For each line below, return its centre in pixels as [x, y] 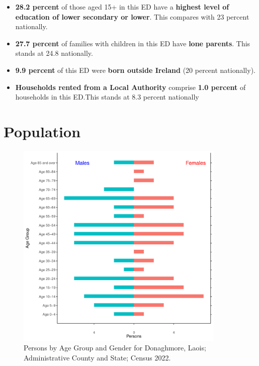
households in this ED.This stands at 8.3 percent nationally [107, 97]
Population [42, 131]
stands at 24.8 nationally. [54, 53]
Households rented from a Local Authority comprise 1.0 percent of [131, 87]
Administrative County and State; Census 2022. [97, 357]
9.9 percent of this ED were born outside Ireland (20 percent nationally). [135, 70]
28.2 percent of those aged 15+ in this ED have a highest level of [122, 7]
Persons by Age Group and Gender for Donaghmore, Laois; [115, 348]
